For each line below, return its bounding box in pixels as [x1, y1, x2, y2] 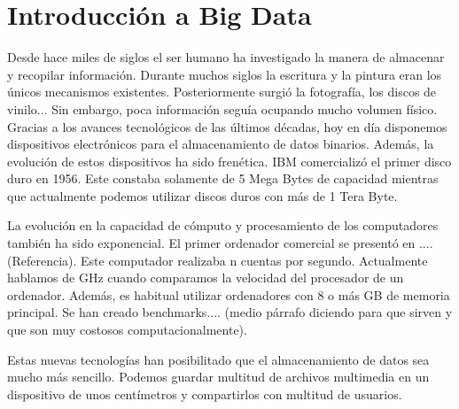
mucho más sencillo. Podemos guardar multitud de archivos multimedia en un [7, 367, 430, 386]
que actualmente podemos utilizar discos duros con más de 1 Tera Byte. [7, 186, 398, 204]
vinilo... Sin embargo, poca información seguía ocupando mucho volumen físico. [7, 99, 438, 118]
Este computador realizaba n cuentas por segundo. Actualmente [81, 251, 428, 269]
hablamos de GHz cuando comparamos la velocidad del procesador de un [7, 268, 404, 287]
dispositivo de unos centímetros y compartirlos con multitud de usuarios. [7, 384, 402, 403]
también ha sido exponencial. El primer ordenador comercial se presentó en [7, 234, 416, 252]
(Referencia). [7, 251, 77, 269]
